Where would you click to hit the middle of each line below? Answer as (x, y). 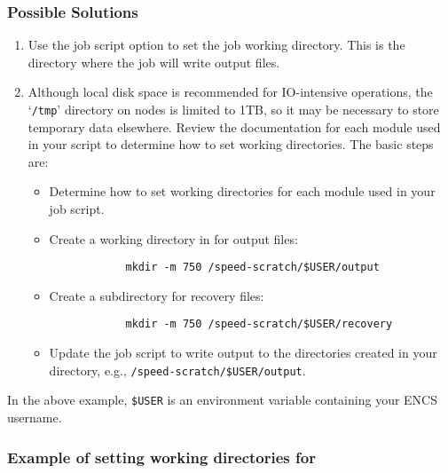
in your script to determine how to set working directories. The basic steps (231, 144)
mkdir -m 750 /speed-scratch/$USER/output (252, 268)
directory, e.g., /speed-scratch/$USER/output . (177, 370)
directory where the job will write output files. (154, 62)
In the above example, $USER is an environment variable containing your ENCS (222, 400)
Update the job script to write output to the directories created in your (243, 353)
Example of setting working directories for (161, 457)
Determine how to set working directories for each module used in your (242, 191)
